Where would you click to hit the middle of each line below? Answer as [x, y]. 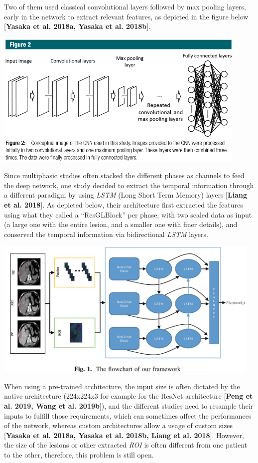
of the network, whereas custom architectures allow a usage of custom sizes [119, 425]
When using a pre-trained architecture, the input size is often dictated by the [122, 386]
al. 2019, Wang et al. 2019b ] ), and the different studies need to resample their [129, 406]
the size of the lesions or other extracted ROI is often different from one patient [126, 445]
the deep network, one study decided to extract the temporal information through [129, 185]
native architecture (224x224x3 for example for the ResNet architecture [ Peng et [129, 396]
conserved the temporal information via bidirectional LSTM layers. [106, 234]
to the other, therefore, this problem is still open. [79, 455]
